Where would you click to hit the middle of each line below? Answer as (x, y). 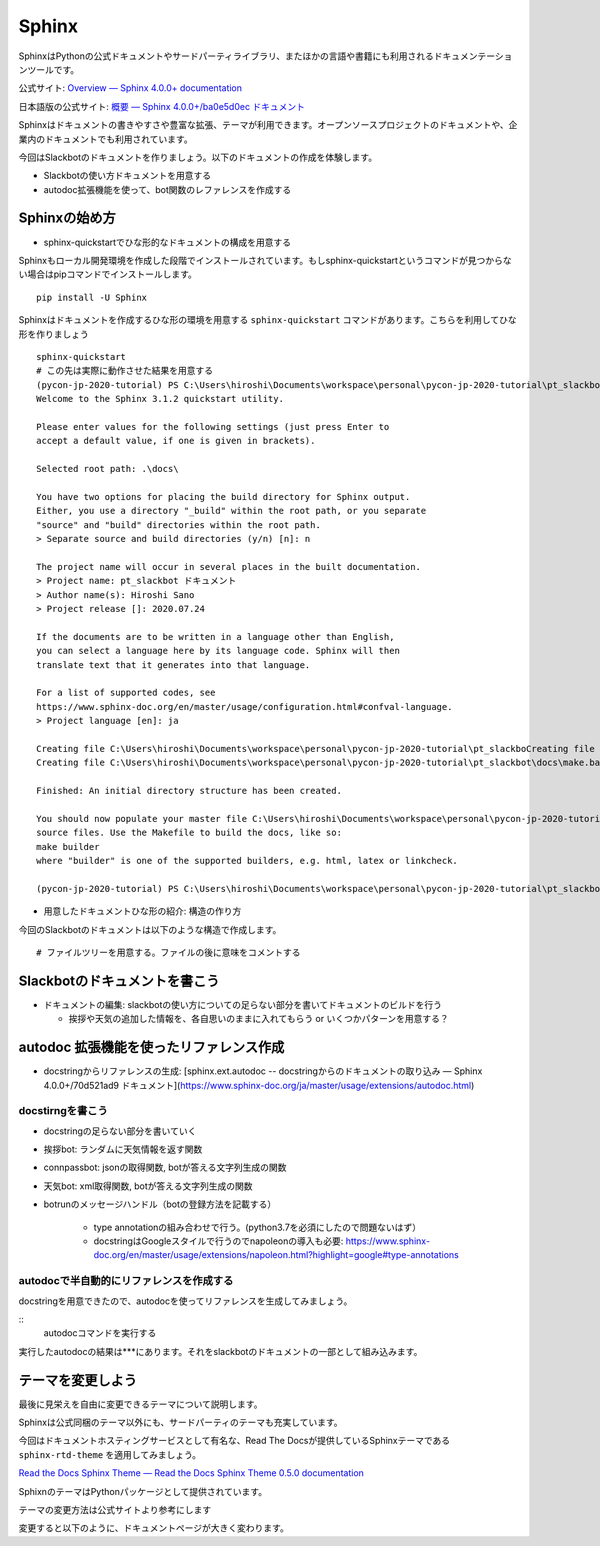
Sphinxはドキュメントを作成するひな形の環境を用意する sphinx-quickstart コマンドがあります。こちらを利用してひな (267, 320)
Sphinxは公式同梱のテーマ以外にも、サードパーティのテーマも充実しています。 (181, 1422)
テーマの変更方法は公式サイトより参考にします (115, 1509)
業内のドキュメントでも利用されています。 (106, 139)
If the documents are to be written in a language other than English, (215, 636)
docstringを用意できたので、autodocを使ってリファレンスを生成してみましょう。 (185, 1301)
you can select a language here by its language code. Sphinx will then (218, 651)
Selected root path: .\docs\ (107, 469)
